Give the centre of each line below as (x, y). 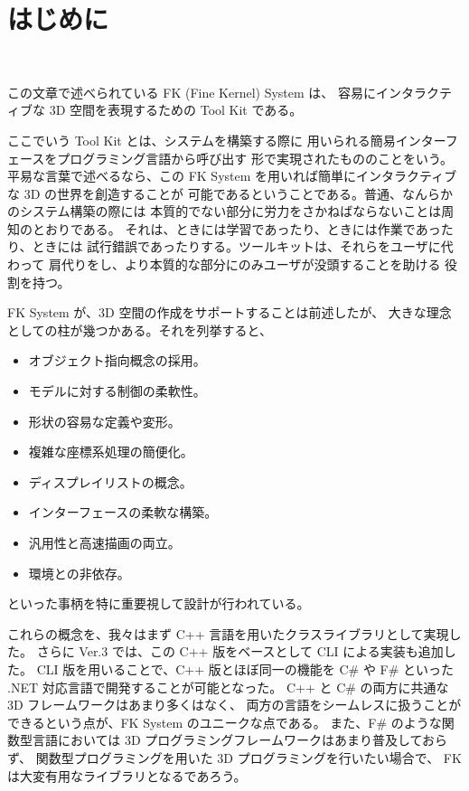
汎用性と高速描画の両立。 (104, 542)
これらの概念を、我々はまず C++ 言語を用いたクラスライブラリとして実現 (228, 633)
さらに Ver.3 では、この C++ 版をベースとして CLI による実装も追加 (240, 651)
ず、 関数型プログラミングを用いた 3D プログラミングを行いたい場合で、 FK (234, 757)
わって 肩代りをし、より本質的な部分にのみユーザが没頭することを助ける (224, 264)
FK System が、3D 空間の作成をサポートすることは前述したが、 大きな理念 (230, 312)
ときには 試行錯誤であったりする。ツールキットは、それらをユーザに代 (243, 246)
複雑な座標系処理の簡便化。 (111, 452)
